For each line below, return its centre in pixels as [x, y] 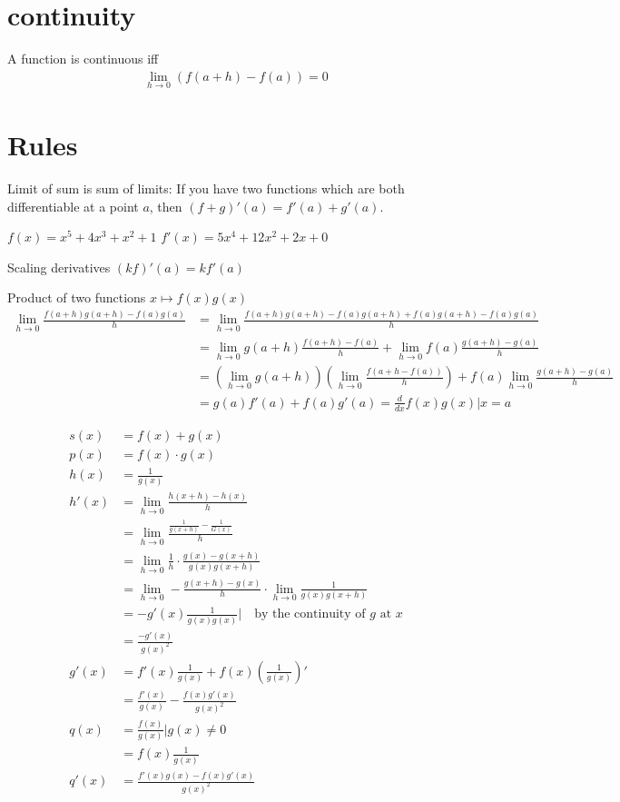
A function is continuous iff [83, 59]
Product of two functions [77, 297]
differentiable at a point [73, 206]
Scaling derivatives [59, 267]
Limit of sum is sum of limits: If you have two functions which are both [206, 188]
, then [166, 206]
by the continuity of [310, 614]
